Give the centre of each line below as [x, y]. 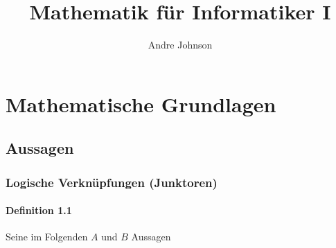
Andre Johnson [180, 45]
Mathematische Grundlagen [141, 104]
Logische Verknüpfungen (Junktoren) [112, 182]
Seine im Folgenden [47, 237]
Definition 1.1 [39, 210]
